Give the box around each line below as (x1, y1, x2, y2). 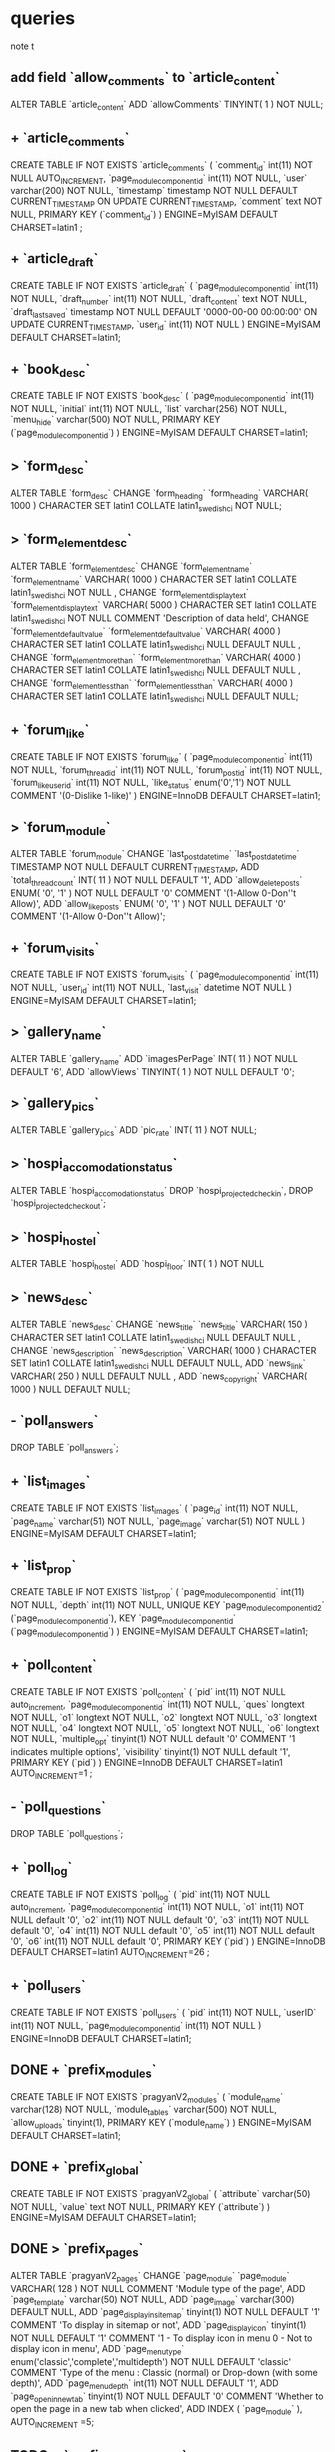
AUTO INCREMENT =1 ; (10, 1767, 93, 1781)
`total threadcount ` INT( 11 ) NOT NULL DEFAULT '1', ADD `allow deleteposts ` (10, 873, 303, 888)
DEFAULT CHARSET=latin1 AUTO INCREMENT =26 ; (10, 1946, 210, 1960)
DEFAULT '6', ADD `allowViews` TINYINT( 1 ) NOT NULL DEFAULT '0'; (10, 1065, 295, 1077)
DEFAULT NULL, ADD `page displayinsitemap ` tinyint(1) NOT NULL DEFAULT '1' (10, 2306, 321, 2321)
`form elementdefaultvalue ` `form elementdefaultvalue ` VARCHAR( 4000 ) (10, 625, 282, 639)
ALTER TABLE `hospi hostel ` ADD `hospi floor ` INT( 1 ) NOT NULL (10, 1258, 265, 1272)
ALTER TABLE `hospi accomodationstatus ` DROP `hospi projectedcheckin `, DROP (10, 1184, 314, 1199)
